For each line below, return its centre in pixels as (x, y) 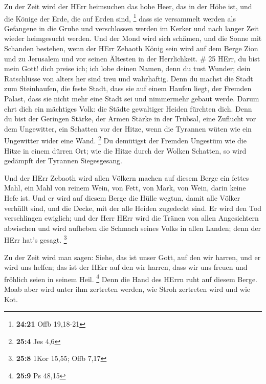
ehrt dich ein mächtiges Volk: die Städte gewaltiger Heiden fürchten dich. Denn (128, 108)
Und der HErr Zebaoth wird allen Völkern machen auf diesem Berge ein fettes (127, 177)
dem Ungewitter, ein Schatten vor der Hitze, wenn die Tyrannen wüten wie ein (128, 128)
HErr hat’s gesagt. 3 (36, 239)
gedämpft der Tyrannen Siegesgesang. (63, 161)
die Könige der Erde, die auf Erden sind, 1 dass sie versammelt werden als (120, 17)
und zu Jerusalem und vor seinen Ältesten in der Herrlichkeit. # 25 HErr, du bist (132, 58)
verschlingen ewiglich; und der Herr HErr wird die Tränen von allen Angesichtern (131, 218)
